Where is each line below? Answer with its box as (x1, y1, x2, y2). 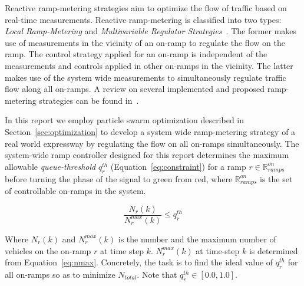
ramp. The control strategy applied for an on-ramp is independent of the (5, 48, 267, 60)
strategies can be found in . (39, 94, 139, 106)
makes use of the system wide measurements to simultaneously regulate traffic (5, 71, 286, 83)
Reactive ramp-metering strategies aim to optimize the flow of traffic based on (5, 2, 287, 14)
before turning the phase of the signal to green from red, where (5, 172, 233, 185)
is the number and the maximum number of (118, 232, 276, 245)
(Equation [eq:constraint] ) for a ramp (110, 160, 246, 172)
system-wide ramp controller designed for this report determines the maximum (5, 149, 289, 161)
